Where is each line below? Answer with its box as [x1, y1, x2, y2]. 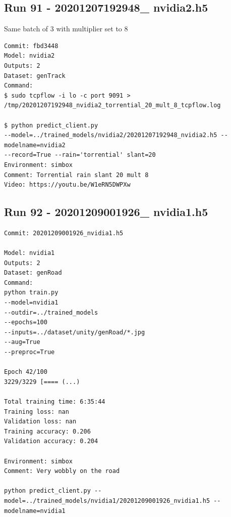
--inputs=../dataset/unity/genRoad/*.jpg [4, 328, 145, 336]
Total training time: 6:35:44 [4, 398, 105, 405]
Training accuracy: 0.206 [4, 427, 91, 435]
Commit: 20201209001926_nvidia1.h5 [4, 229, 124, 237]
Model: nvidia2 [4, 52, 55, 60]
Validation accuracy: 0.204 [4, 438, 98, 445]
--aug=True [4, 338, 40, 346]
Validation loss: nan [4, 418, 77, 425]
